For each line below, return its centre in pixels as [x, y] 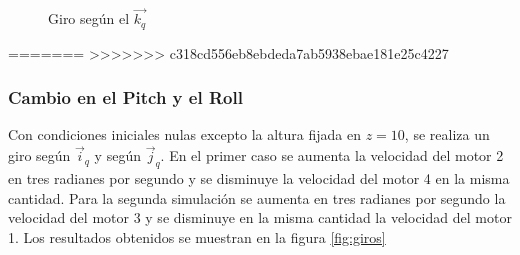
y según [117, 155]
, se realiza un [447, 134]
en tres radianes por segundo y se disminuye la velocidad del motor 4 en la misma [259, 178]
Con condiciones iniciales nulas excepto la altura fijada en [184, 134]
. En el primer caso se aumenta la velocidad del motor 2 [332, 155]
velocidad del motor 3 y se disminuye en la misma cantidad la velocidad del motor [260, 217]
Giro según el [89, 18]
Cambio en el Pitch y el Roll [125, 97]
